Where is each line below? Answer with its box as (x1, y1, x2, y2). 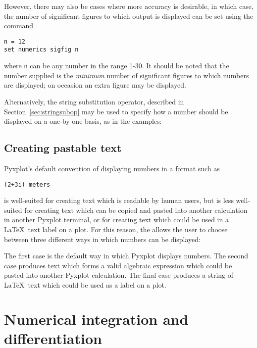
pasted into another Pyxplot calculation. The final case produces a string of (4, 270, 234, 280)
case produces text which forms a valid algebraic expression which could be (4, 260, 232, 270)
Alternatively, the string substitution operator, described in (4, 96, 184, 106)
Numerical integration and (4, 308, 189, 329)
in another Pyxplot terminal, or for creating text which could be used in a (4, 214, 229, 225)
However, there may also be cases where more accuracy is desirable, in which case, (4, 1, 254, 11)
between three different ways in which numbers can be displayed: (4, 234, 201, 244)
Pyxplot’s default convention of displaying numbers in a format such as (4, 163, 220, 173)
